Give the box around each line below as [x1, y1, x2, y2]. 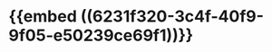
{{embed [8, 6, 78, 27]
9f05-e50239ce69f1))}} [8, 25, 194, 46]
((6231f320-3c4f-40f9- [80, 6, 265, 27]
